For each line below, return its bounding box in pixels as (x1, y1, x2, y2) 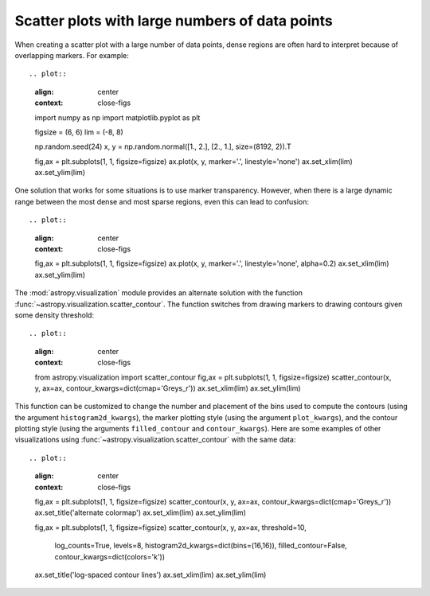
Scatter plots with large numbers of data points (14, 12, 334, 29)
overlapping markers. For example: (14, 50, 129, 60)
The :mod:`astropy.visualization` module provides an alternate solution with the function (14, 288, 303, 298)
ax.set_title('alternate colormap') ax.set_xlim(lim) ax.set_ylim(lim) (34, 508, 247, 517)
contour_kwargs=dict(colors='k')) (54, 551, 166, 561)
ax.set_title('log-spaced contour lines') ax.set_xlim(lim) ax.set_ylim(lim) (34, 570, 267, 579)
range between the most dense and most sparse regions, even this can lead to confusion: (14, 197, 310, 206)
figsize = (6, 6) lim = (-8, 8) (34, 127, 123, 137)
